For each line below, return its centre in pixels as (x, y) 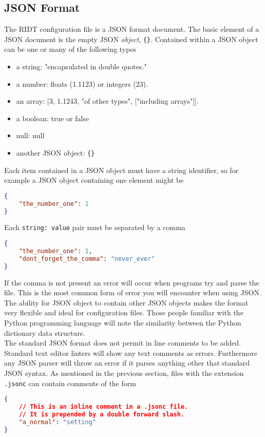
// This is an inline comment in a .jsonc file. (103, 407)
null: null (30, 135)
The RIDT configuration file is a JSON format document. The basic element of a (132, 29)
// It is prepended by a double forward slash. (101, 414)
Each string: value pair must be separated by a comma (95, 227)
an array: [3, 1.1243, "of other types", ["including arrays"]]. (107, 101)
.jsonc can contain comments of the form (70, 383)
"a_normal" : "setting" (58, 422)
